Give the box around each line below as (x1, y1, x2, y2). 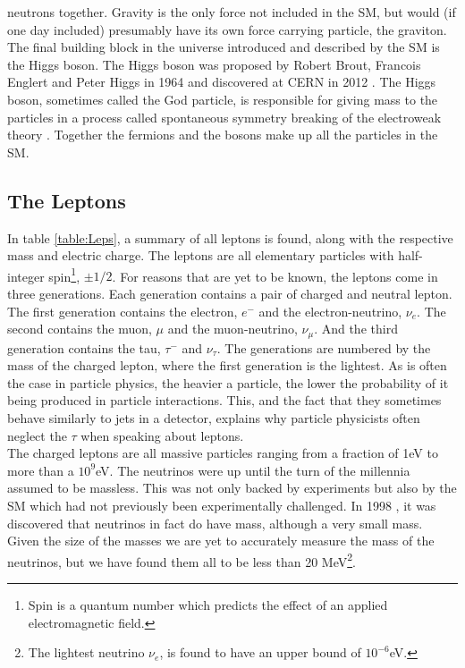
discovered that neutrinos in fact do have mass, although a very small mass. (7, 513, 423, 532)
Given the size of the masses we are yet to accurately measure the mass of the (7, 531, 435, 550)
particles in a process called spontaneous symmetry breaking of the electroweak (7, 107, 442, 126)
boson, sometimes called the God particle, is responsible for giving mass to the (7, 89, 438, 108)
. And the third (314, 319, 398, 338)
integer (7, 266, 45, 285)
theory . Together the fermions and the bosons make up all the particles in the (7, 125, 438, 144)
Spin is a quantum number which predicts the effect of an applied (28, 596, 388, 613)
